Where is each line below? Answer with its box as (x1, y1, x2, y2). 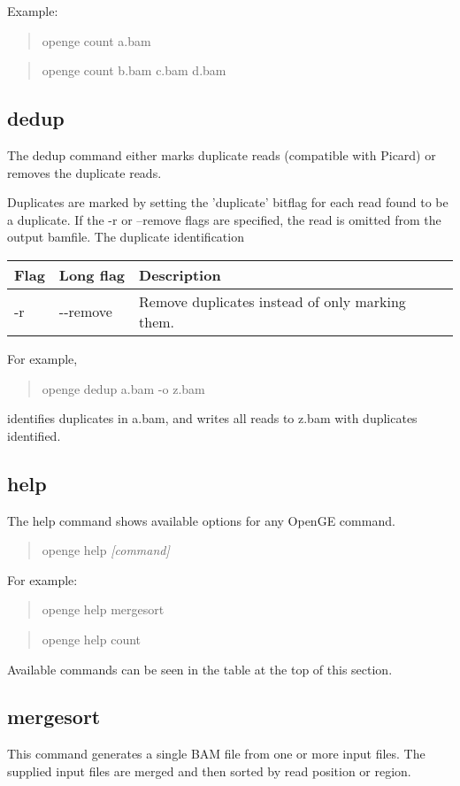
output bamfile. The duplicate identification (7, 227, 244, 246)
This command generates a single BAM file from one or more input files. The (7, 744, 425, 763)
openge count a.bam (42, 31, 151, 50)
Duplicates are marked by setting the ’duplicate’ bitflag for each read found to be (7, 193, 448, 212)
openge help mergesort (42, 600, 165, 619)
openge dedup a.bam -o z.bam (42, 379, 205, 397)
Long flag (58, 264, 126, 285)
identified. (7, 426, 61, 444)
